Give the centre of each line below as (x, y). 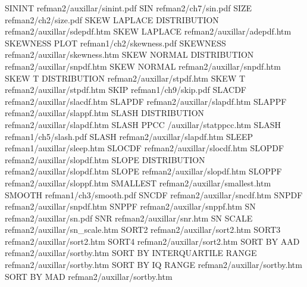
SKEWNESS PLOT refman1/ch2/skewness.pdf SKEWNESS (115, 43)
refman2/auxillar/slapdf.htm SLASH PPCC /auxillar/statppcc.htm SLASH (143, 124)
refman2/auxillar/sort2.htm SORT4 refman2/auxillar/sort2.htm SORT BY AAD (152, 241)
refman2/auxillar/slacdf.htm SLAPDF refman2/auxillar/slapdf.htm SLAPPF (146, 101)
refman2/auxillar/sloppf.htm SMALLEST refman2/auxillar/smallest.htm (138, 183)
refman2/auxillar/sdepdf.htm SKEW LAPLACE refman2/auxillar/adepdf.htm (148, 31)
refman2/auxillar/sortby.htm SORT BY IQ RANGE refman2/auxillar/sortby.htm (153, 265)
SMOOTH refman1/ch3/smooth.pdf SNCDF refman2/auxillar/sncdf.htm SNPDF (154, 194)
